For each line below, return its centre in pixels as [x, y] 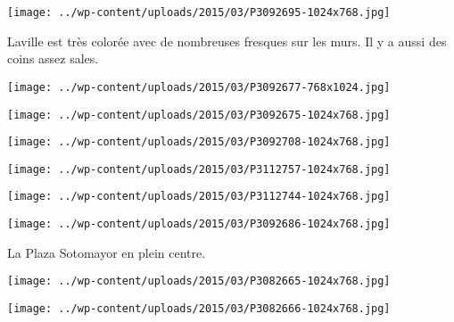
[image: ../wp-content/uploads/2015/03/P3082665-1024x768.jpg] [199, 281]
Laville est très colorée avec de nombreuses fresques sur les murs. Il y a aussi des [227, 41]
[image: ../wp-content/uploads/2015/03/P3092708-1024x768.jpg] [199, 142]
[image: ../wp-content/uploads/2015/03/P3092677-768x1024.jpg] [199, 87]
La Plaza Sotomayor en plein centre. [107, 252]
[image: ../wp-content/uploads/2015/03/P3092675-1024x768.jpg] [199, 115]
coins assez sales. [53, 58]
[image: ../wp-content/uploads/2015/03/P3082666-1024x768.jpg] [199, 309]
